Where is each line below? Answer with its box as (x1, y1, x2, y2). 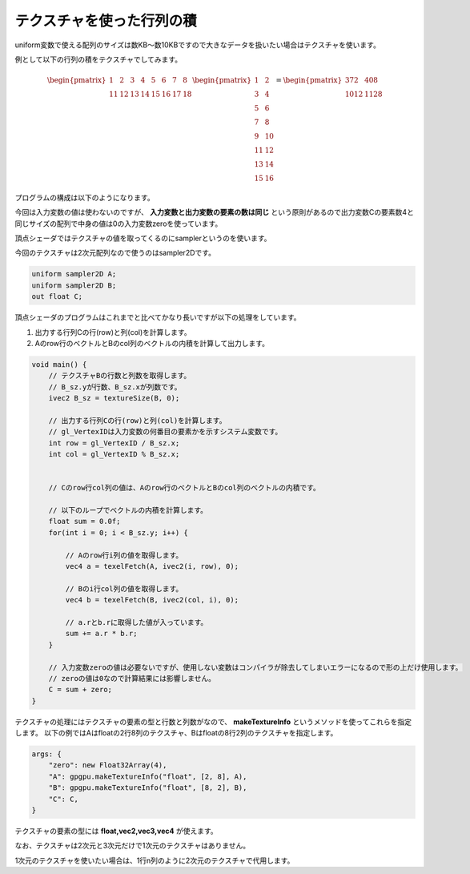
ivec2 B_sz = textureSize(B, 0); (48, 393, 180, 403)
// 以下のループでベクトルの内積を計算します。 (48, 505, 208, 515)
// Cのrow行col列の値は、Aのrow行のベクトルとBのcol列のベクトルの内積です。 (48, 483, 320, 493)
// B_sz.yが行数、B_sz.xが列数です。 (48, 382, 182, 392)
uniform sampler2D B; (31, 280, 117, 290)
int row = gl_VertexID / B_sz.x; (48, 438, 180, 448)
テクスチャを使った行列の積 (14, 12, 197, 30)
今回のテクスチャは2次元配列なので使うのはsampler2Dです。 (14, 248, 216, 258)
